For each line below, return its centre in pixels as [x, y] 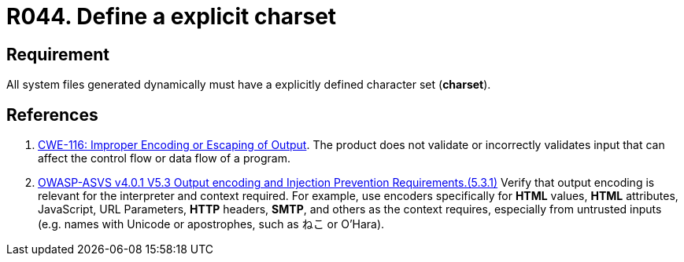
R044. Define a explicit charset [172, 16]
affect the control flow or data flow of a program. [164, 158]
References [52, 115]
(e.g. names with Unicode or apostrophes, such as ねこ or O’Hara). [211, 224]
